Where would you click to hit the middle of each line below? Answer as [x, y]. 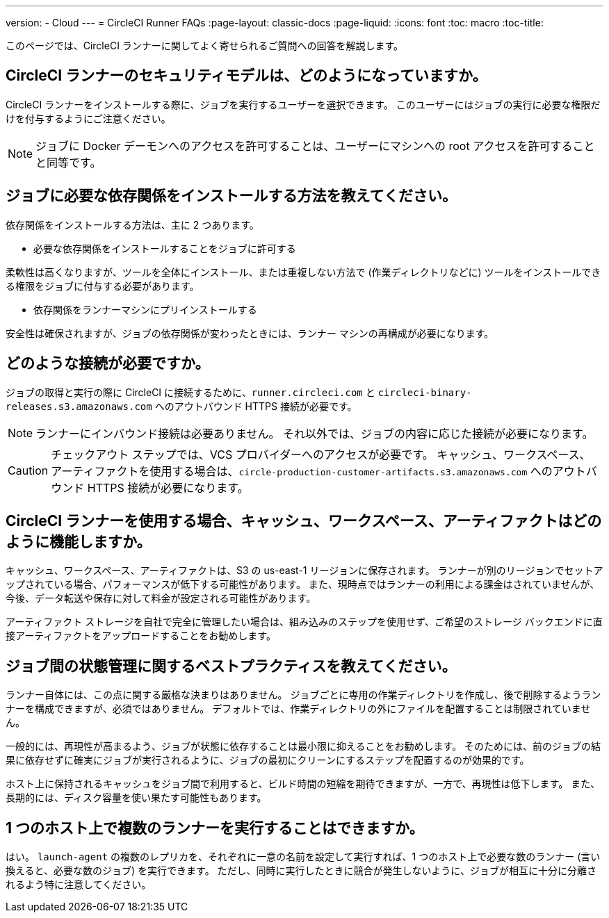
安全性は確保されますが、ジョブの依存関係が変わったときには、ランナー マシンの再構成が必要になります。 [250, 333]
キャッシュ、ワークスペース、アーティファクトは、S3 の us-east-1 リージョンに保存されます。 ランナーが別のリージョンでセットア [304, 571]
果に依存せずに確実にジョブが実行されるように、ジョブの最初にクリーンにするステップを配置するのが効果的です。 [268, 760]
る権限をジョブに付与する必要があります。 [103, 286]
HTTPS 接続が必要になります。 [168, 487]
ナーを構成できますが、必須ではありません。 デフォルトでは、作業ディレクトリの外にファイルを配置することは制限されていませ [298, 709]
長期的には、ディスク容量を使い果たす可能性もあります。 [136, 798]
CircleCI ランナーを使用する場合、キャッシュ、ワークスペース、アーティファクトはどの [304, 521]
